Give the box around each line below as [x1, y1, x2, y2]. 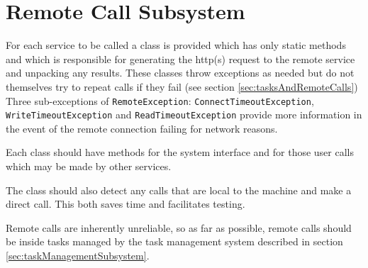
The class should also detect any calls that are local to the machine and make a [6, 182, 352, 197]
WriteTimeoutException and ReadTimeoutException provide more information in [6, 107, 362, 122]
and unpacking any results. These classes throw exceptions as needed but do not [6, 65, 355, 80]
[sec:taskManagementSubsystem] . [6, 247, 150, 262]
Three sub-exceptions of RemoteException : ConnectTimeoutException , [6, 93, 314, 108]
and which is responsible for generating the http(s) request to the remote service [6, 51, 355, 66]
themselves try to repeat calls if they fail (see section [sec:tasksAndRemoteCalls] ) [6, 79, 358, 94]
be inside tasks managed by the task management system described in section [6, 234, 343, 249]
